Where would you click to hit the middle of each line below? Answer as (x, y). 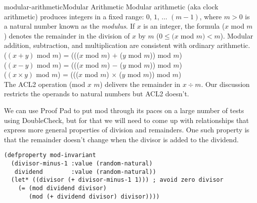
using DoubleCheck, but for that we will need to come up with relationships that (127, 120)
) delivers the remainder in (140, 84)
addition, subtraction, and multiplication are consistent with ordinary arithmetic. (127, 45)
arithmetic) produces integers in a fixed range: (74, 16)
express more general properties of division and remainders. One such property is (127, 130)
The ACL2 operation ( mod (45, 84)
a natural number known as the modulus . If (69, 26)
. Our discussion (225, 84)
